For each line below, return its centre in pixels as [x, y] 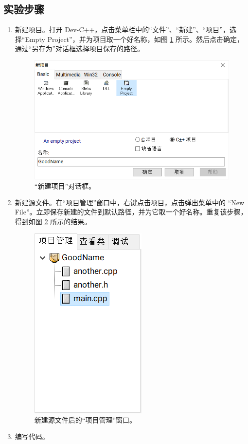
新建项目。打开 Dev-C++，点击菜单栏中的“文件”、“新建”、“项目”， [122, 29]
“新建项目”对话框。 [65, 186]
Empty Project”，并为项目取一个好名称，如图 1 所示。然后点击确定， [134, 39]
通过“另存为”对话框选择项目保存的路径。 [80, 48]
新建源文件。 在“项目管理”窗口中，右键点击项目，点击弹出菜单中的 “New [130, 202]
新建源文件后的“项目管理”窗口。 [85, 420]
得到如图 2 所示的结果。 [53, 221]
